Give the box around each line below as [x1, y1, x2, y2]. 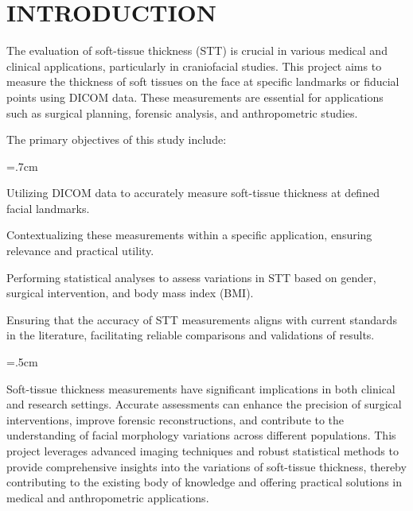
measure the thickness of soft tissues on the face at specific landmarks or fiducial [6, 73, 399, 90]
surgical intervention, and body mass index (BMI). [6, 285, 254, 301]
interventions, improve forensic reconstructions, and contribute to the [6, 411, 345, 428]
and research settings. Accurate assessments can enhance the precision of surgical [6, 396, 402, 412]
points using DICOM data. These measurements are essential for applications [6, 88, 384, 105]
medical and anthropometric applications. [6, 489, 209, 505]
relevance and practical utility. [6, 242, 154, 259]
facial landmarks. [6, 199, 90, 216]
